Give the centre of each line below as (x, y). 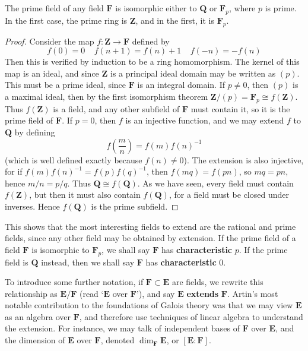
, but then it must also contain (85, 195)
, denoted (118, 340)
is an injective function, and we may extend (205, 120)
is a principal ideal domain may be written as (193, 73)
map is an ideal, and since (52, 73)
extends (203, 293)
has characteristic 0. (186, 262)
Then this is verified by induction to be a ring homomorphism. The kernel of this (152, 61)
